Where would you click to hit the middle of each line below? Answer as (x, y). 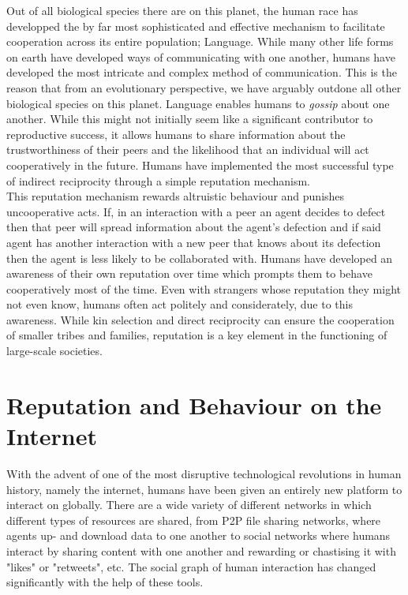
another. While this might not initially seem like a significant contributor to (190, 119)
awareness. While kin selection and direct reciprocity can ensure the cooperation (200, 319)
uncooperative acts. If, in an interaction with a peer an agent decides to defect (196, 211)
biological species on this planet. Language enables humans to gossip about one (198, 103)
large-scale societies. (54, 351)
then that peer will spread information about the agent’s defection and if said (194, 227)
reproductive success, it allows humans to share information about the (176, 134)
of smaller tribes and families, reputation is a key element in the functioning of (197, 335)
